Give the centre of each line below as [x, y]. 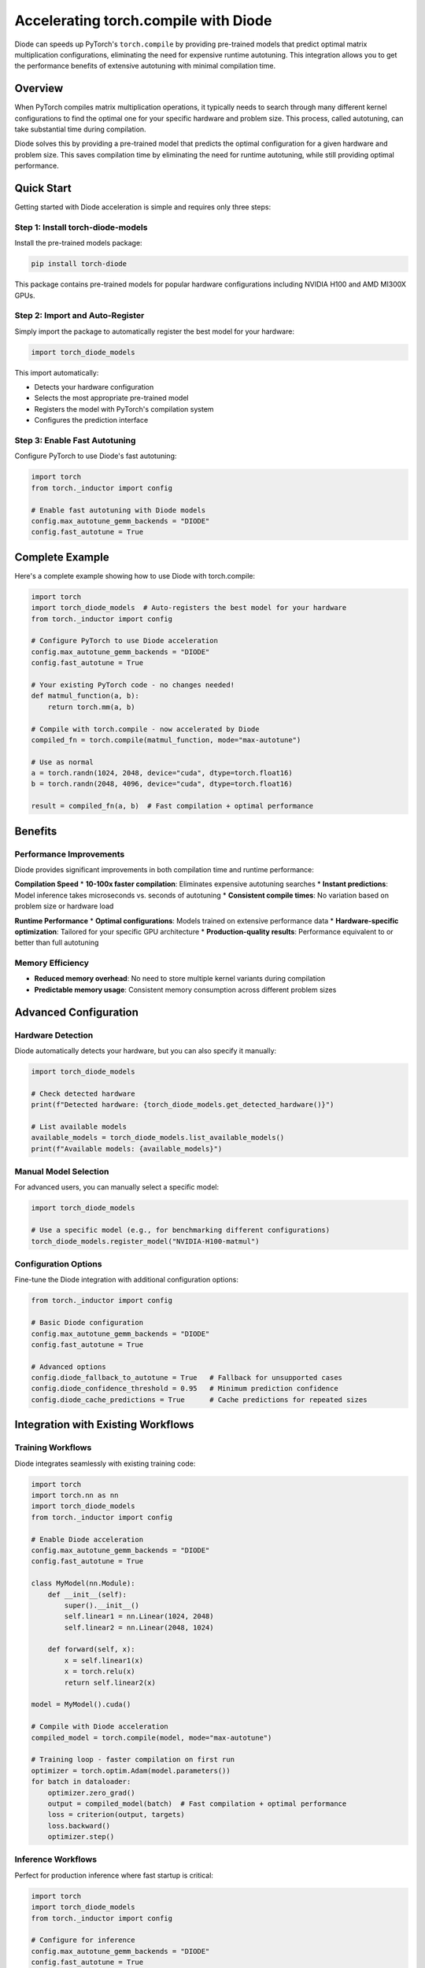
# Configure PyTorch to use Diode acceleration [124, 641]
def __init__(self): [87, 1594]
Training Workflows [53, 1448]
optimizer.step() [81, 1837]
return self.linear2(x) [110, 1682]
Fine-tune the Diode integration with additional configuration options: [127, 1280]
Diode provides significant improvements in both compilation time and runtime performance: [164, 869]
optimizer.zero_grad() [91, 1792]
